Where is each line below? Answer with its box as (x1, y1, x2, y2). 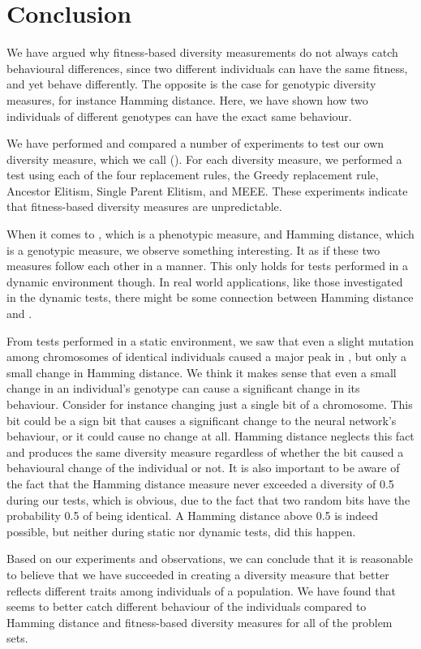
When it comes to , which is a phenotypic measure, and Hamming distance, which (6, 226, 415, 243)
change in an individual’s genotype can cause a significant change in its (6, 380, 360, 397)
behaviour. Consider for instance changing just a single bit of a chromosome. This (6, 396, 413, 412)
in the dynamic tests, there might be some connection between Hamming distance (6, 289, 414, 306)
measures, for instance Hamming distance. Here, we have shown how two (6, 91, 368, 108)
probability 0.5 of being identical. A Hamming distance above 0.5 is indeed (6, 507, 378, 524)
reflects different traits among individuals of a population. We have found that (6, 582, 396, 599)
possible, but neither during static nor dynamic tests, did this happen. (6, 522, 356, 539)
